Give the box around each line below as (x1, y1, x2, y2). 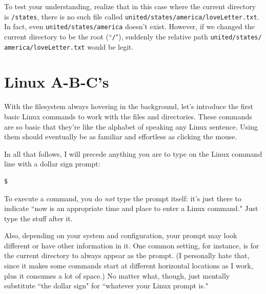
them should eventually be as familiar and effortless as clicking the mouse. (4, 131, 237, 142)
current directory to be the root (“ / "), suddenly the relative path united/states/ (4, 31, 262, 41)
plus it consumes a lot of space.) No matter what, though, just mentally (4, 270, 230, 281)
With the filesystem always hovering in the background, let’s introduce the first (4, 101, 253, 112)
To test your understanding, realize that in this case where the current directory (4, 1, 256, 11)
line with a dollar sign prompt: (4, 158, 100, 169)
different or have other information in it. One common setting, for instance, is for (4, 240, 259, 250)
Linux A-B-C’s (4, 71, 109, 92)
